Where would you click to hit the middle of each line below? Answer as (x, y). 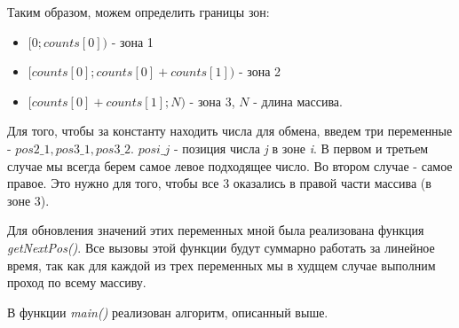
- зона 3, (212, 101)
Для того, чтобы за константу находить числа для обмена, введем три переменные (230, 131)
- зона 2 (260, 71)
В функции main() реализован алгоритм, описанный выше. (168, 312)
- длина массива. (298, 101)
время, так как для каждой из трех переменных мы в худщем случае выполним (222, 265)
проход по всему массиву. (77, 282)
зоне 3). (28, 200)
